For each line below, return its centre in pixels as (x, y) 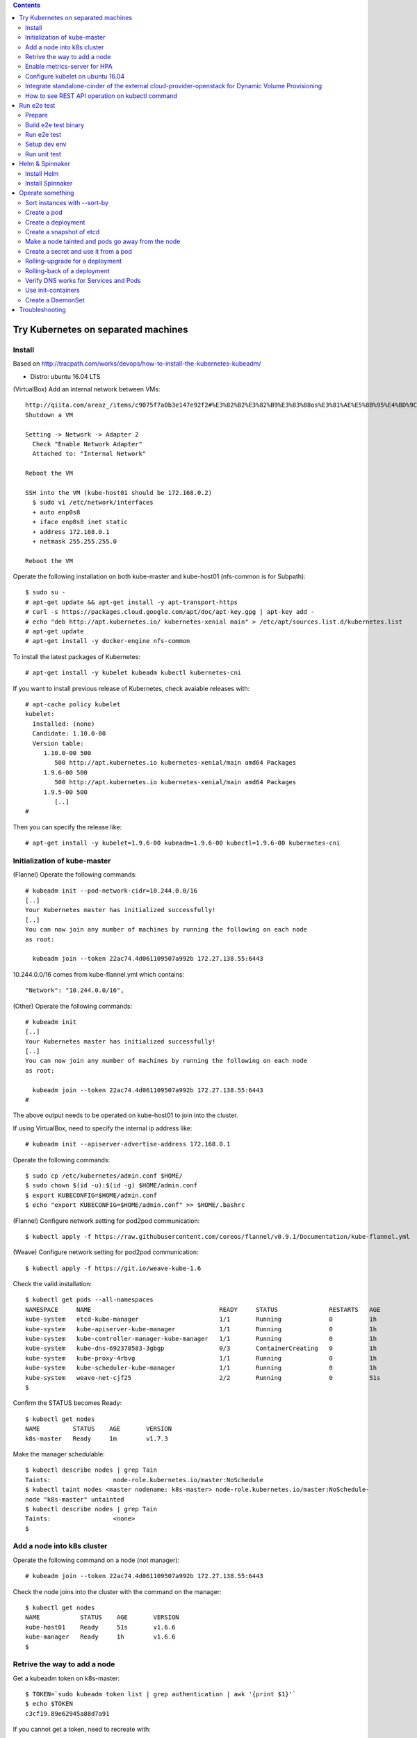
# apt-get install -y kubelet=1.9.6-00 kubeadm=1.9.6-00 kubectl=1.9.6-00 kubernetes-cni (183, 843)
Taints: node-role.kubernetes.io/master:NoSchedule (144, 1480)
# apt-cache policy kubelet (73, 704)
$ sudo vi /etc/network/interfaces (93, 503)
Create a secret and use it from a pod (79, 251)
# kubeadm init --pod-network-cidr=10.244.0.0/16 (112, 891)
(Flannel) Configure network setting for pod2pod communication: (106, 1221)
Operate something (47, 193)
